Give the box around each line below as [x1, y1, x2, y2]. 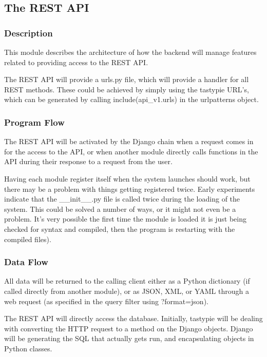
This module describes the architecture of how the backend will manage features [4, 47, 257, 57]
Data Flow [4, 255, 48, 268]
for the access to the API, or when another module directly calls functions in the [4, 146, 258, 156]
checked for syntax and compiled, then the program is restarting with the [4, 223, 235, 234]
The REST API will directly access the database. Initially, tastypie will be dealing [4, 313, 263, 324]
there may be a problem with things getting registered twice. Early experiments [4, 183, 255, 194]
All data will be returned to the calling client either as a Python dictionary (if [4, 275, 250, 286]
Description [4, 26, 53, 39]
